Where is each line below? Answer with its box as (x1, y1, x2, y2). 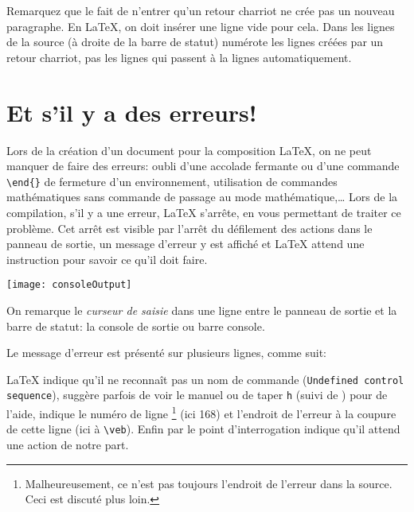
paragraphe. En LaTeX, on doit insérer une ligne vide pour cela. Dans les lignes (6, 17, 395, 34)
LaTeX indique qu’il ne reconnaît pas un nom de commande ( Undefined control (6, 370, 404, 387)
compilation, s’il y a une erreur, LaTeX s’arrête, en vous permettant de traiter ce (6, 204, 401, 220)
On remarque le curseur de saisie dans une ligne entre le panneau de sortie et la (6, 301, 397, 318)
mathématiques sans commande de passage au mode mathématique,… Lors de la (6, 188, 398, 205)
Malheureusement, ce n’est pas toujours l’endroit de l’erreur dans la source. (25, 475, 393, 491)
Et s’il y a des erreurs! (6, 95, 257, 128)
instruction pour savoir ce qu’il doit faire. (6, 250, 208, 267)
